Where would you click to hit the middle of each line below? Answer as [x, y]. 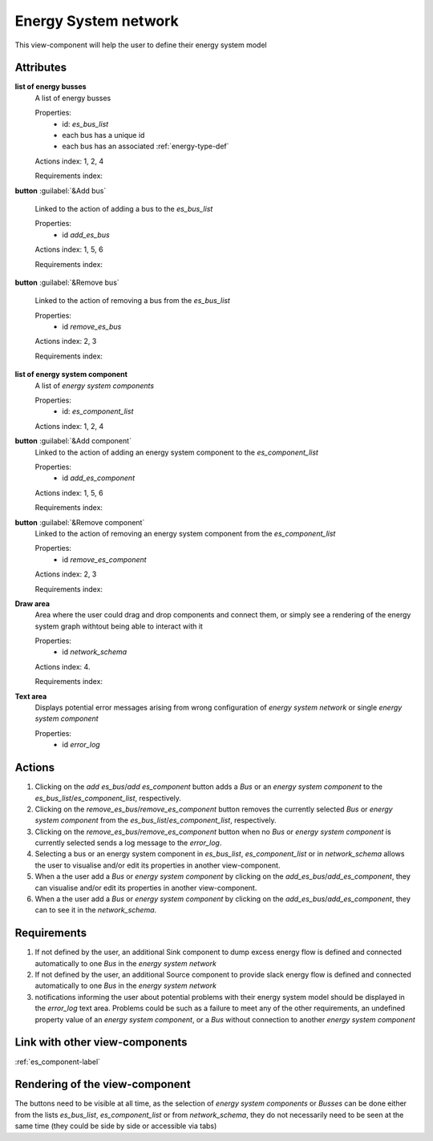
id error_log [81, 745]
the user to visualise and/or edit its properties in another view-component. [158, 865]
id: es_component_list [98, 411]
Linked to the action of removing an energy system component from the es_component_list [185, 533]
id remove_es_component [105, 559]
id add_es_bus [86, 235]
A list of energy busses [73, 98]
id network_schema [95, 652]
